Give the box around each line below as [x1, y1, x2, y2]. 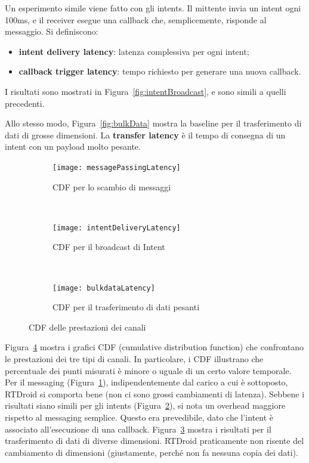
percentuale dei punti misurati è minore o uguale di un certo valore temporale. [5, 364, 292, 376]
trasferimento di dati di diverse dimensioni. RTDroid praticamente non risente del [5, 434, 304, 447]
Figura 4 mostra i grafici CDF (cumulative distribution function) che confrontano [5, 341, 304, 353]
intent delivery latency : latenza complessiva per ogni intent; [18, 45, 249, 57]
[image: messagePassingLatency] [52, 163, 181, 172]
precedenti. [5, 97, 45, 109]
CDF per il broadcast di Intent [52, 240, 165, 253]
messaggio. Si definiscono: [5, 25, 98, 38]
